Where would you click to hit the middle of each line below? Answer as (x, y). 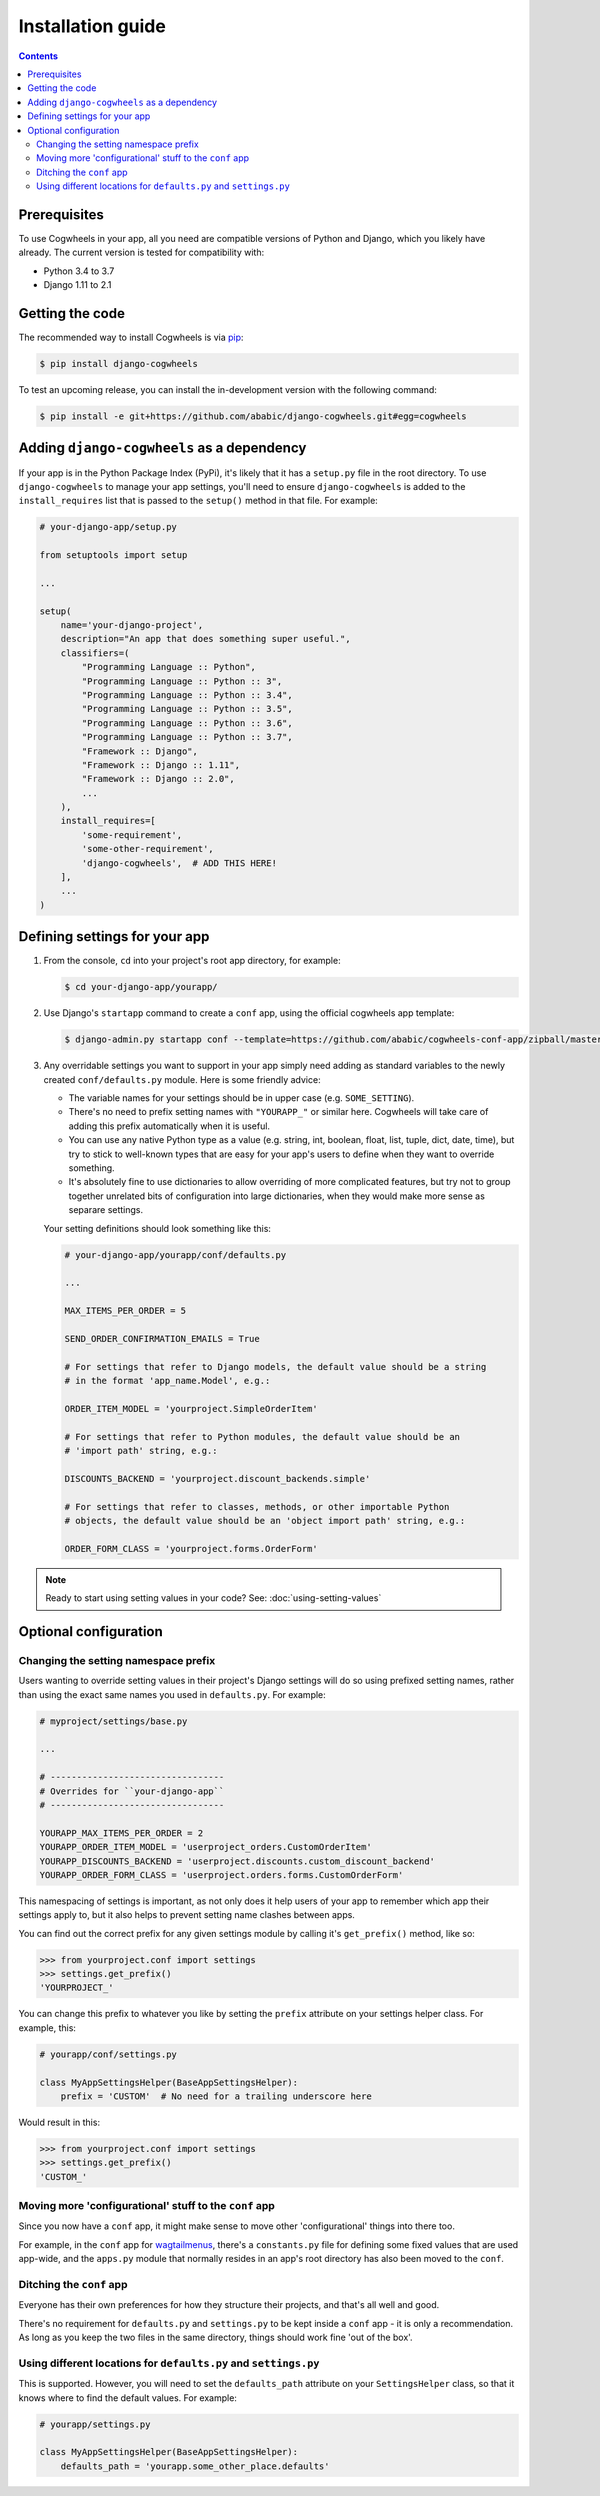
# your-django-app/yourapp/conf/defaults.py (175, 1254)
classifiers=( (95, 653)
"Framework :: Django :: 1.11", (160, 764)
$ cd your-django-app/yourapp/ (141, 987)
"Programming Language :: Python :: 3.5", (187, 709)
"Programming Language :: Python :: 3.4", (187, 694)
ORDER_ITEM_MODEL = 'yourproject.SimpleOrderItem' (191, 1408)
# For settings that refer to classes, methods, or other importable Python (257, 1506)
